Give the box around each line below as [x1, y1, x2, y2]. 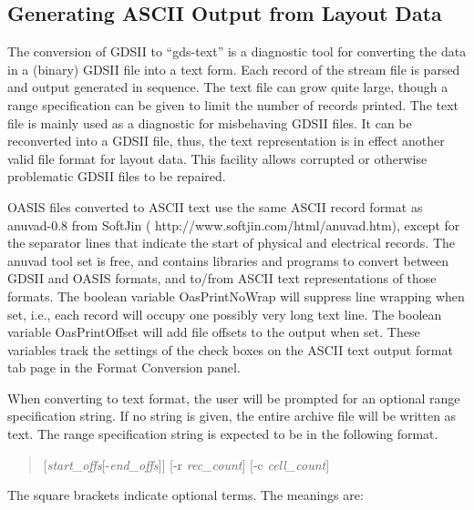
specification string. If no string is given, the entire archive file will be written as [7, 406, 457, 425]
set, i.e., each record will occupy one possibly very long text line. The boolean [7, 304, 442, 323]
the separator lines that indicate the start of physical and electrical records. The [7, 233, 455, 252]
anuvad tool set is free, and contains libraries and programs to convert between [7, 250, 449, 270]
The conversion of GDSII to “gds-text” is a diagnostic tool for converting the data [7, 42, 467, 61]
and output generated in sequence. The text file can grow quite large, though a [7, 77, 448, 97]
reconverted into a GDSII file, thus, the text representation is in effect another [7, 131, 445, 150]
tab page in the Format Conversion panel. [7, 358, 241, 377]
